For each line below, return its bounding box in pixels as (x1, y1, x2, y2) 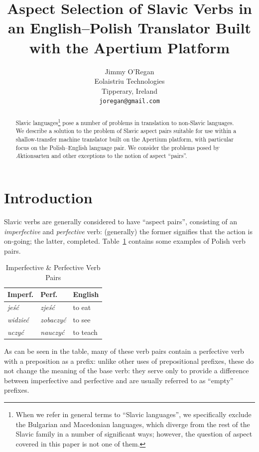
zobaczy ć (40, 314, 66, 325)
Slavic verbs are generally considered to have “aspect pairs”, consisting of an (4, 216, 238, 226)
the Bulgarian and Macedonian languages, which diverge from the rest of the (15, 419, 250, 429)
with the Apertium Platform (29, 37, 230, 57)
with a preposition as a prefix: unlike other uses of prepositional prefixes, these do (4, 355, 254, 366)
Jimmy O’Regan (105, 66, 154, 76)
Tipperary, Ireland (101, 85, 158, 96)
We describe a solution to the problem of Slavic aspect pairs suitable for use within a (15, 127, 237, 135)
